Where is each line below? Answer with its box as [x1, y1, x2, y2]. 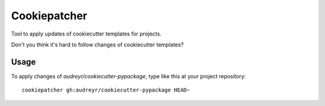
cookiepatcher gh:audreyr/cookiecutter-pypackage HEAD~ [22, 87, 190, 93]
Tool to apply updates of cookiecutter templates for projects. [11, 30, 162, 37]
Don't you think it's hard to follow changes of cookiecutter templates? [11, 41, 184, 48]
